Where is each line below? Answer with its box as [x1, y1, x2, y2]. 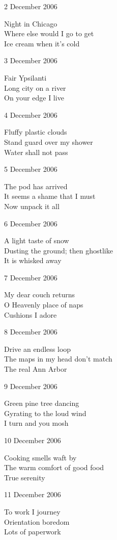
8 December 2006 [4, 326, 57, 337]
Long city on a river [4, 82, 66, 93]
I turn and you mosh [4, 418, 69, 428]
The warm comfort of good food [4, 462, 104, 473]
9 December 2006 [4, 380, 57, 391]
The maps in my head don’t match [4, 353, 112, 364]
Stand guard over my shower [4, 136, 93, 147]
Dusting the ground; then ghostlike [4, 245, 113, 255]
